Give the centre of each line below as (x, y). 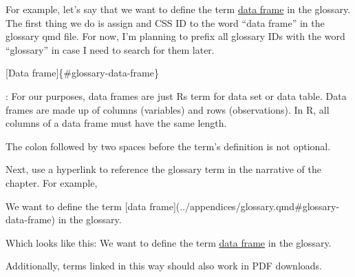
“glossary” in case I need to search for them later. (110, 49)
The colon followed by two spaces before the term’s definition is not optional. (168, 146)
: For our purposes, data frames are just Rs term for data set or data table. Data (176, 95)
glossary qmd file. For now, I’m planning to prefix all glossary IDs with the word (175, 36)
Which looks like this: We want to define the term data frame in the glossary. (169, 242)
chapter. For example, (52, 182)
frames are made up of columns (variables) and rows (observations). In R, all (168, 109)
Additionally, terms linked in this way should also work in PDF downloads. (164, 266)
